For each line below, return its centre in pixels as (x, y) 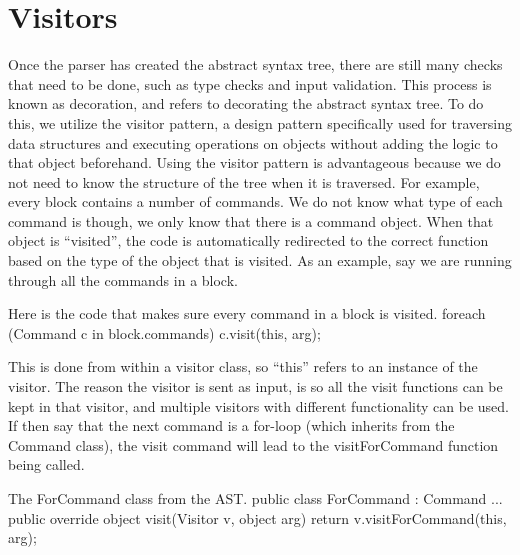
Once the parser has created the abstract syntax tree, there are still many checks (255, 64)
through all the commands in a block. (123, 279)
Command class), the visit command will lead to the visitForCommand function (253, 444)
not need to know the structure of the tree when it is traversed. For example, (244, 181)
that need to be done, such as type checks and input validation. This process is (250, 83)
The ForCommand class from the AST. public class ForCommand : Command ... (255, 498)
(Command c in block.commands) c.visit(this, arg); (164, 332)
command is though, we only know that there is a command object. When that (251, 220)
